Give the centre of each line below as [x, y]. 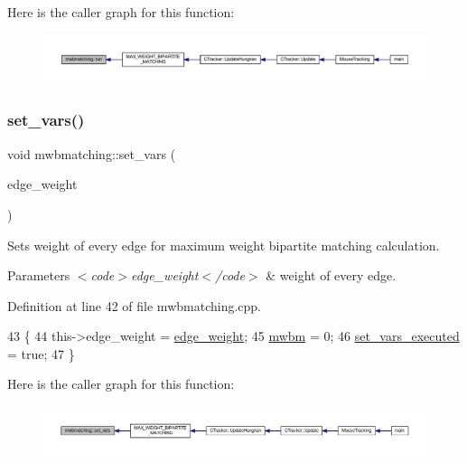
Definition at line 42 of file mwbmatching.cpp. [134, 305]
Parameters [39, 275]
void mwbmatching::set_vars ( [92, 153]
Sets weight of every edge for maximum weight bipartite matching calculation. [224, 245]
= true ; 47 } [41, 353]
